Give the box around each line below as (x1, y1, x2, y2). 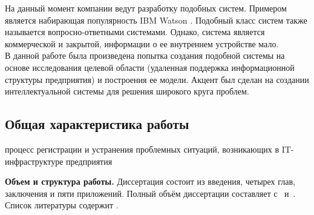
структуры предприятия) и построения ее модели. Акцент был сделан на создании (5, 73, 309, 85)
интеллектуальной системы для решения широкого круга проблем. (5, 85, 249, 98)
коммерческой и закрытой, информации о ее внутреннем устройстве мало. (5, 37, 279, 50)
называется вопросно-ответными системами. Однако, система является (5, 25, 265, 38)
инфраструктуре (5, 154, 64, 167)
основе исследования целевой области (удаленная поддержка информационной (5, 61, 295, 73)
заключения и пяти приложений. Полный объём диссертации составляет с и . (5, 187, 296, 199)
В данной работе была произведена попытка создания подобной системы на (5, 49, 285, 62)
